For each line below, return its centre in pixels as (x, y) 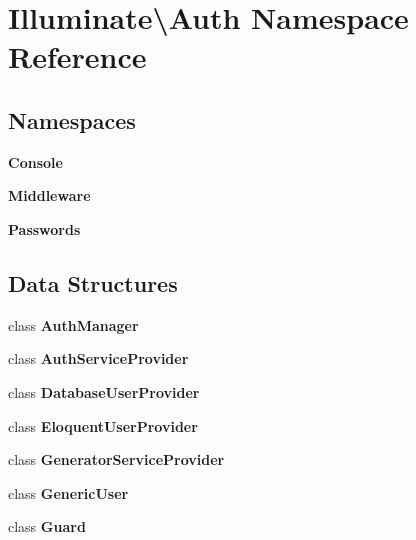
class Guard (47, 526)
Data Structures (93, 282)
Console (35, 161)
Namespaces (72, 119)
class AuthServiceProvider (98, 358)
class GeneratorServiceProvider (116, 459)
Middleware (49, 195)
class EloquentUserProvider (103, 425)
